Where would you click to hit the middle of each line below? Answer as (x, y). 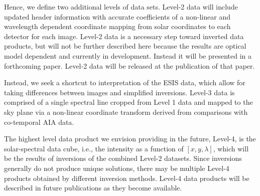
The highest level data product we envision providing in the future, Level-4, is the (130, 139)
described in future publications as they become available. (93, 188)
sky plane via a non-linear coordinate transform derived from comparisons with (126, 112)
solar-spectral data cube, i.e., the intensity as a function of (94, 148)
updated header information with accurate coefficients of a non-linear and (117, 16)
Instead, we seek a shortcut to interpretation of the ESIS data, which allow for (125, 82)
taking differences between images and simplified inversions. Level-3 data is (119, 92)
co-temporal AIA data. (39, 122)
